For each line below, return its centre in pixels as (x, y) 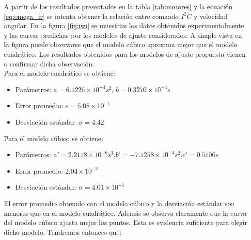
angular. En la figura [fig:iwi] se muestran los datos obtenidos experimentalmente (124, 25)
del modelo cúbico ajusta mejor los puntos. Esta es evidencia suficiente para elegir (126, 222)
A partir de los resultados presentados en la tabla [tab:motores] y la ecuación (118, 6)
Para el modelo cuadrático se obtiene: (60, 73)
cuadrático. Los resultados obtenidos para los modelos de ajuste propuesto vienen (125, 54)
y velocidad (211, 16)
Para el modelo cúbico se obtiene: (54, 138)
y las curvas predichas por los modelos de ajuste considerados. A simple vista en (123, 35)
